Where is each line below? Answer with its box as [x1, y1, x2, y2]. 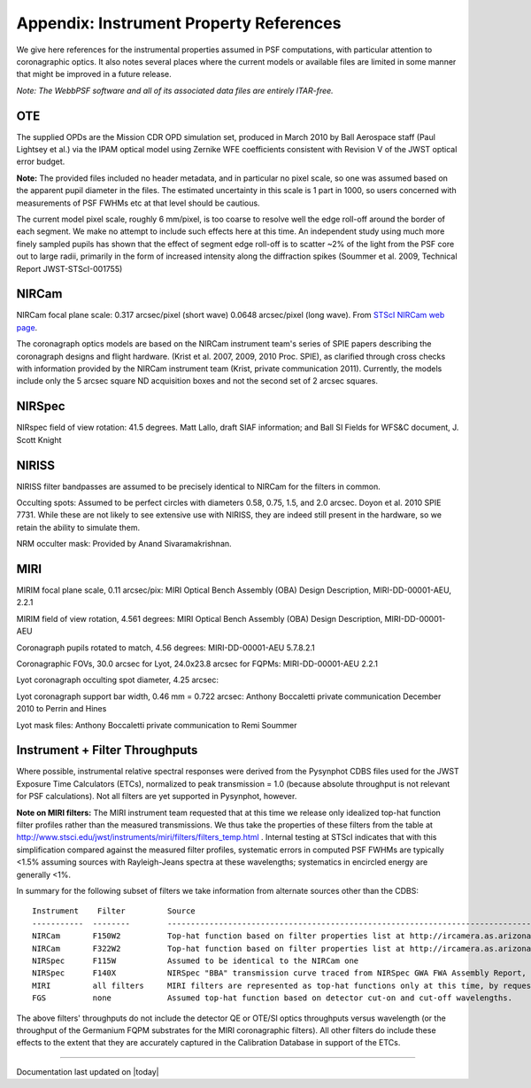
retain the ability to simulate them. [16, 522, 141, 532]
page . [16, 322, 38, 332]
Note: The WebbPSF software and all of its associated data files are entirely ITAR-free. [16, 85, 334, 96]
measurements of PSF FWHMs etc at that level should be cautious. [16, 198, 260, 208]
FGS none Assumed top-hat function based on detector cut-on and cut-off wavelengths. [32, 993, 513, 1003]
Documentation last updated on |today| [16, 1066, 159, 1076]
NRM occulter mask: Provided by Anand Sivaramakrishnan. [16, 539, 232, 549]
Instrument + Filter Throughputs [16, 742, 198, 758]
